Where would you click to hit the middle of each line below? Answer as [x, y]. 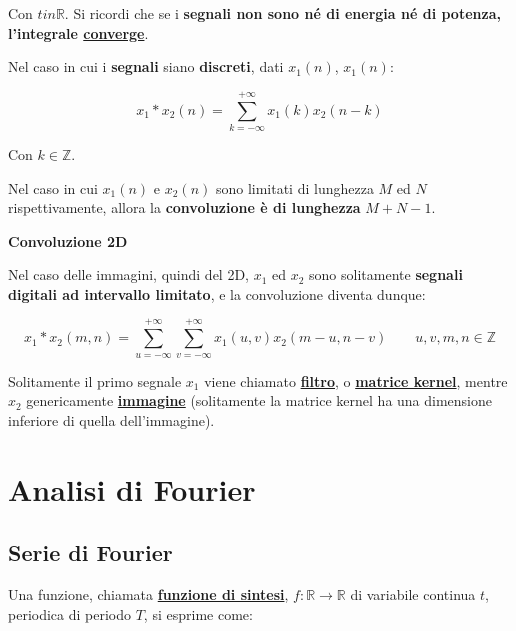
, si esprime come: [198, 613]
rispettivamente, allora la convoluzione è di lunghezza [184, 207]
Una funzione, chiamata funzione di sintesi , [148, 594]
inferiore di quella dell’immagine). [111, 419]
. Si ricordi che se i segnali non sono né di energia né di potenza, [282, 13]
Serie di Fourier [90, 552]
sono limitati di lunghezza [294, 187]
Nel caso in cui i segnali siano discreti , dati [146, 66]
